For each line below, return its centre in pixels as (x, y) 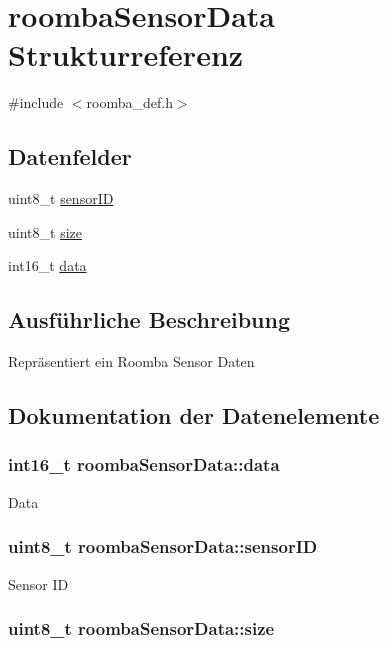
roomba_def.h (129, 102)
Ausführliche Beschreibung (149, 319)
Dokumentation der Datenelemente (194, 415)
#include (36, 102)
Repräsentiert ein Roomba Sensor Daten (131, 361)
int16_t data (47, 265)
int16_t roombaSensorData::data (144, 464)
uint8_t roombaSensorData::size (141, 628)
